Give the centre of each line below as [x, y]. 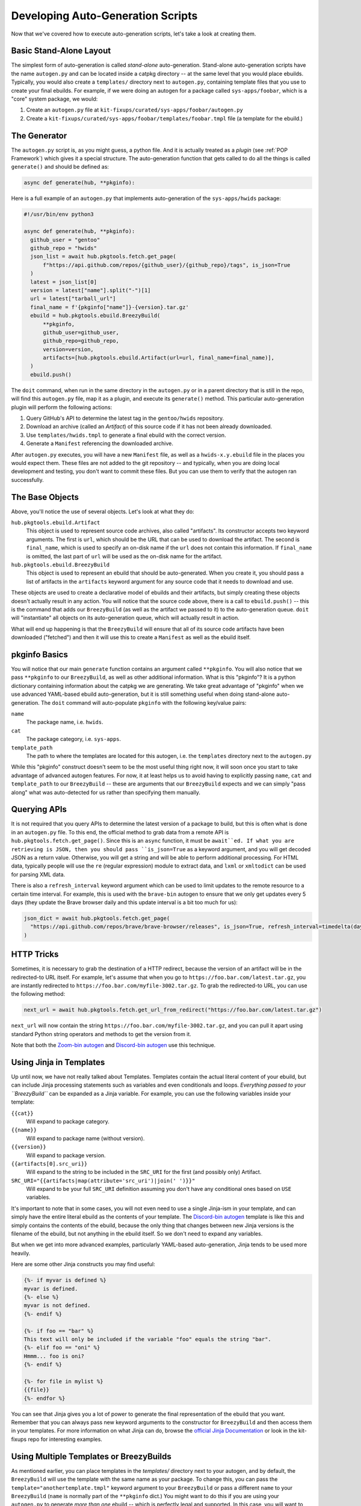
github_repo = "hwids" [64, 248]
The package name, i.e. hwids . [65, 722]
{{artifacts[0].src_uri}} [49, 1164]
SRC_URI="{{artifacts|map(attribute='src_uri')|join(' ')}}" [103, 1180]
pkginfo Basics [40, 655]
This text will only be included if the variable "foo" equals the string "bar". [148, 1339]
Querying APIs [39, 809]
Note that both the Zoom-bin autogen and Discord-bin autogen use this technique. [113, 1045]
